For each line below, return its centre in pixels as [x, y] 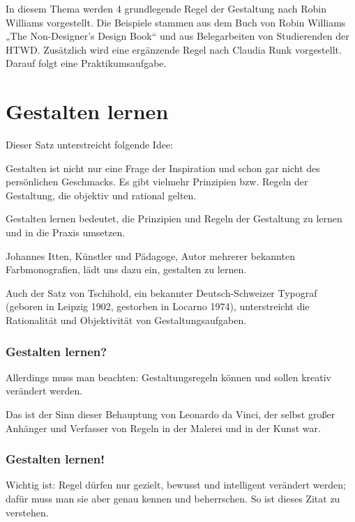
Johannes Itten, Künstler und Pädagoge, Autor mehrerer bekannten [150, 255]
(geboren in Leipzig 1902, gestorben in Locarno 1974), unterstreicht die [158, 306]
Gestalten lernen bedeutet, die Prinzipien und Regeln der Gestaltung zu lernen [174, 218]
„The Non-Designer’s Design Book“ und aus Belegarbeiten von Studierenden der [177, 36]
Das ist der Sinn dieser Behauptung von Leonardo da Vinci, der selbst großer [171, 414]
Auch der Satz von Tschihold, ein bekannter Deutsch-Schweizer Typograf [161, 292]
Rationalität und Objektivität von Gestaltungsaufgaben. [126, 320]
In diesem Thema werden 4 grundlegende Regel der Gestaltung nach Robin [166, 8]
